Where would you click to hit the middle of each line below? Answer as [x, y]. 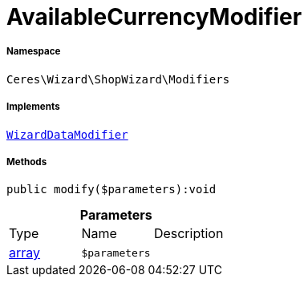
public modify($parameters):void [111, 190]
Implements [33, 107]
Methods [27, 162]
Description [188, 234]
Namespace [34, 52]
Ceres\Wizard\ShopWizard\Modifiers [118, 79]
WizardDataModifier [67, 134]
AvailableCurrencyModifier [154, 17]
